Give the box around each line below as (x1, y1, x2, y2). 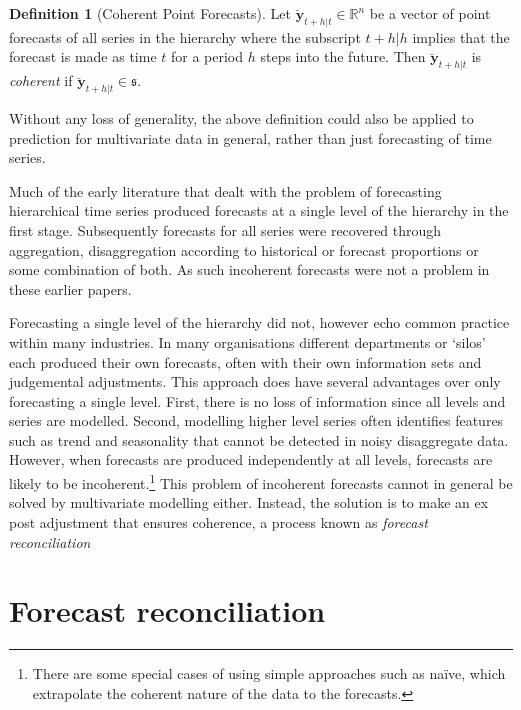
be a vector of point (369, 3, 491, 23)
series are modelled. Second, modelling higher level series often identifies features (9, 410, 504, 431)
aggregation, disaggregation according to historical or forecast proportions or (9, 239, 479, 260)
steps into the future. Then (260, 46, 426, 67)
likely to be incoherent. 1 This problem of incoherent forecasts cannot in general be (9, 470, 513, 493)
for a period (171, 46, 244, 67)
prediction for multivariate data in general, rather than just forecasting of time (9, 127, 492, 148)
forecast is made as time (9, 46, 157, 67)
